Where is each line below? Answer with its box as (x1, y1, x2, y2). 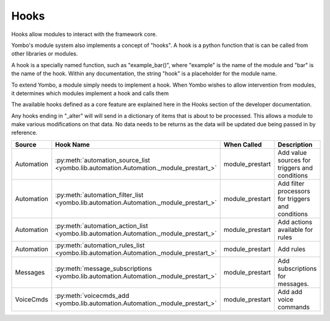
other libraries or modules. (11, 50, 78, 57)
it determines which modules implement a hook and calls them (11, 89, 169, 97)
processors (277, 187, 310, 195)
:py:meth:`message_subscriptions (55, 264, 152, 273)
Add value (277, 148, 307, 157)
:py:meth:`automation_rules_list (55, 241, 145, 250)
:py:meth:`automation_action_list (55, 222, 148, 230)
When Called (223, 140, 262, 149)
